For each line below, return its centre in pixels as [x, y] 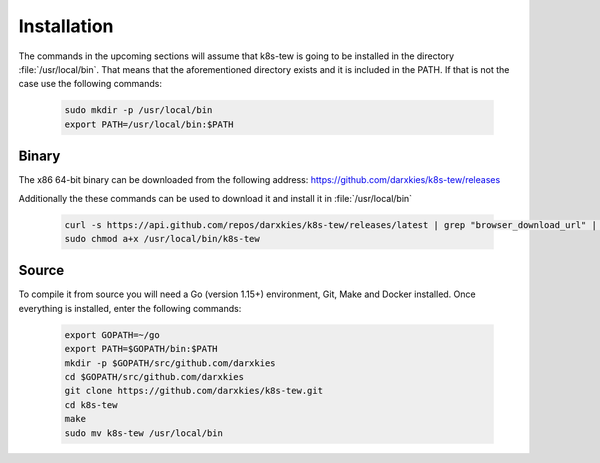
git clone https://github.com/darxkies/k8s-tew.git [194, 391]
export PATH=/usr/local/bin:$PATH [149, 124]
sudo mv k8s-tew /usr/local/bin [144, 433]
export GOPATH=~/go [112, 334]
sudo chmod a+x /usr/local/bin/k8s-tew [162, 238]
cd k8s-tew [91, 404]
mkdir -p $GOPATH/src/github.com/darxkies [170, 363]
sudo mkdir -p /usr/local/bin [138, 110]
